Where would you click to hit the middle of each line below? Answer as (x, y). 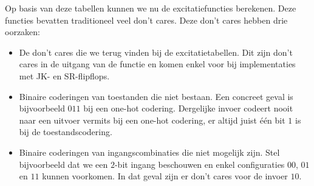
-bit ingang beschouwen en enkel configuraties (200, 164)
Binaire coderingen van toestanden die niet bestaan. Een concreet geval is (156, 96)
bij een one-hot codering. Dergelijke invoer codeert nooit (188, 108)
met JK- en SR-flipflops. (64, 75)
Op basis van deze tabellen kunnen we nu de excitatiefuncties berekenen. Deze (151, 8)
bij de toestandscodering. (66, 132)
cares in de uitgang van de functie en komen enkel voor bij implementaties (157, 64)
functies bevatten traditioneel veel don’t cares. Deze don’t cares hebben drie (146, 20)
